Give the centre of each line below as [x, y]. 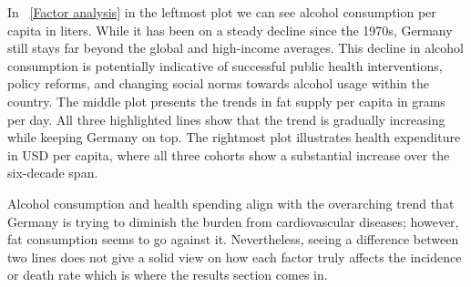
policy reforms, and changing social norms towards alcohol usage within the [218, 83]
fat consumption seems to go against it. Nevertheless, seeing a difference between [233, 239]
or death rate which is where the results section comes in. [168, 275]
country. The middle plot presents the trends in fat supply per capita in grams [226, 101]
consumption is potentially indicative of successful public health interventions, [225, 65]
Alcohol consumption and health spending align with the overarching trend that [231, 203]
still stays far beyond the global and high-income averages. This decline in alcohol [235, 48]
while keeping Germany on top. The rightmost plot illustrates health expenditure [234, 137]
